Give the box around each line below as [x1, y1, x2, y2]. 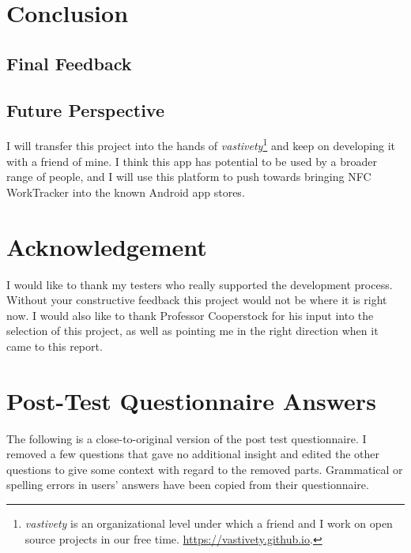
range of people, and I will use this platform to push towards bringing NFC [6, 168, 371, 185]
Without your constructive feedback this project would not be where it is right [6, 292, 387, 308]
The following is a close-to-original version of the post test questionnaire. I [6, 430, 367, 446]
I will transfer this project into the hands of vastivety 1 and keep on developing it [6, 135, 396, 154]
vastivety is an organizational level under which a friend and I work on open [25, 514, 393, 531]
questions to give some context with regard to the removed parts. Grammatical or [6, 461, 403, 477]
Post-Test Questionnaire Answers [6, 384, 376, 416]
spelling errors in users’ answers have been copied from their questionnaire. [6, 476, 369, 493]
